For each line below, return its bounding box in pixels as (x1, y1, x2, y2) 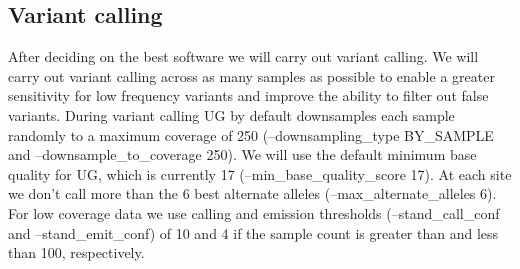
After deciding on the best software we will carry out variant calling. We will (8, 46, 479, 67)
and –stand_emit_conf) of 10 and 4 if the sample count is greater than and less (8, 222, 499, 243)
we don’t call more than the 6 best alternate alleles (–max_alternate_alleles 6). (8, 183, 497, 204)
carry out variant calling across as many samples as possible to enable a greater (8, 65, 495, 86)
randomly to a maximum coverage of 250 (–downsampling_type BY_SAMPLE (8, 124, 494, 145)
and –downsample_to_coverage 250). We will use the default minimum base (8, 144, 477, 165)
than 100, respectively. (8, 242, 145, 263)
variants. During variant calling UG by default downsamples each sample (8, 104, 455, 125)
